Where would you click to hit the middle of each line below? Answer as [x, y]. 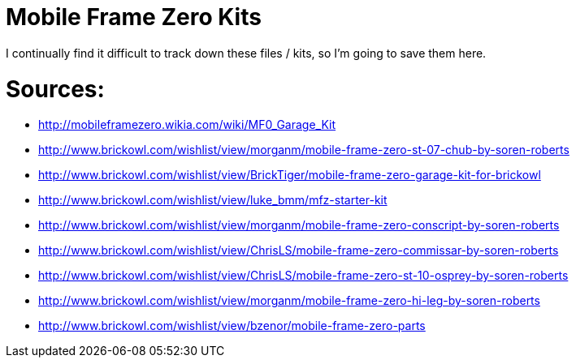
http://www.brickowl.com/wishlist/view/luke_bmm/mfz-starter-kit [213, 200]
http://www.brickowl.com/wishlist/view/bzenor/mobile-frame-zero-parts [232, 326]
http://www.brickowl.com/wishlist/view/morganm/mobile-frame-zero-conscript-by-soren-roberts [299, 225]
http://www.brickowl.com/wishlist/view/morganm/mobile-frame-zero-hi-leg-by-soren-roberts [289, 301]
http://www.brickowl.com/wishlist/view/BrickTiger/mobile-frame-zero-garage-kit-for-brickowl [290, 175]
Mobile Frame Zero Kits [134, 17]
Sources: [55, 89]
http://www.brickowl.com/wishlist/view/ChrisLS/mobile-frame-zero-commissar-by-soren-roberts [299, 251]
